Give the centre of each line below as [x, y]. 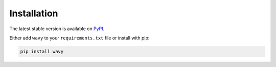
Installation [34, 13]
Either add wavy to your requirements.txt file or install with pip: [79, 38]
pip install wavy [42, 51]
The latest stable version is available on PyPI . [57, 29]
